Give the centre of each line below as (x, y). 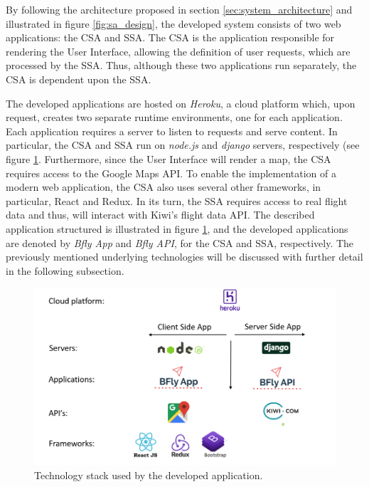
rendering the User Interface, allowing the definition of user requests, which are (178, 51)
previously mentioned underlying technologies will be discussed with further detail (184, 257)
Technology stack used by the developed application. (149, 475)
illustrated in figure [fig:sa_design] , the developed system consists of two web (173, 23)
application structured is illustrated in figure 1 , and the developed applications (177, 228)
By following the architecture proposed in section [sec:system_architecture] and (179, 9)
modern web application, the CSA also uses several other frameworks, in (164, 187)
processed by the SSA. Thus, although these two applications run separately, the (181, 65)
